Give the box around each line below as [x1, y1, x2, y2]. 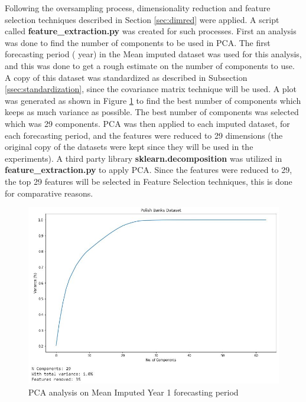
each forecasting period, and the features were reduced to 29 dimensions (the [5, 129, 283, 141]
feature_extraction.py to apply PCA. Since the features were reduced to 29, [5, 164, 292, 176]
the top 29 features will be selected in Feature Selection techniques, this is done [5, 175, 292, 187]
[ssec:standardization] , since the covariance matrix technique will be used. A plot [5, 83, 297, 95]
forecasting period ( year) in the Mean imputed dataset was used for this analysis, [5, 48, 302, 60]
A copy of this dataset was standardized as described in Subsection [5, 71, 248, 83]
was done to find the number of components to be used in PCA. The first [5, 36, 271, 48]
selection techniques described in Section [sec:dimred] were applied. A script [5, 13, 279, 25]
